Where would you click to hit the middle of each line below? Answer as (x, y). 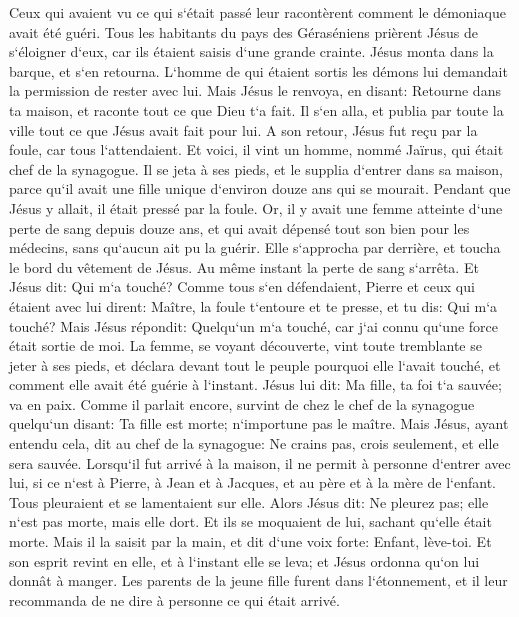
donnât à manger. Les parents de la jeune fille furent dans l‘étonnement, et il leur (258, 580)
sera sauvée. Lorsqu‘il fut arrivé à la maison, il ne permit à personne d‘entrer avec (260, 462)
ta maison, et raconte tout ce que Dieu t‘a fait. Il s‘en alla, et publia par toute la (256, 109)
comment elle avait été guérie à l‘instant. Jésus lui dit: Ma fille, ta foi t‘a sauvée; (255, 384)
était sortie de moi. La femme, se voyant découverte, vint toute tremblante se (245, 345)
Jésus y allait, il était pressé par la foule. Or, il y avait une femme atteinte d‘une (256, 207)
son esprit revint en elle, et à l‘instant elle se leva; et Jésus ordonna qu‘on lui (244, 560)
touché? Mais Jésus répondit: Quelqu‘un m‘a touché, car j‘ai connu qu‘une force (254, 325)
